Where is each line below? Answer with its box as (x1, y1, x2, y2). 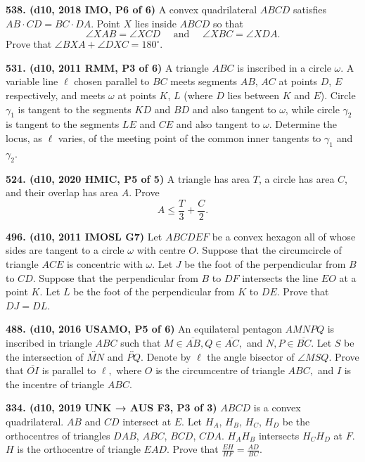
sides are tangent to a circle (6, 243, 124, 257)
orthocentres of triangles (6, 428, 110, 442)
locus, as (6, 130, 42, 145)
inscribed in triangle (6, 335, 92, 349)
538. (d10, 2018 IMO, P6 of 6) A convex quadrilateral (6, 2, 257, 16)
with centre (136, 243, 186, 257)
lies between (227, 87, 279, 102)
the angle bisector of (207, 349, 295, 364)
